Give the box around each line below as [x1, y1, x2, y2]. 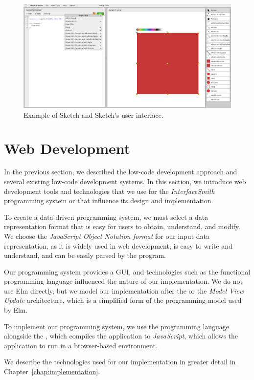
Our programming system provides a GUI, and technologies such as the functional [4, 266, 251, 276]
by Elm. [4, 305, 28, 315]
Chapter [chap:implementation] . [4, 366, 100, 377]
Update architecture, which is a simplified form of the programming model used [4, 295, 242, 305]
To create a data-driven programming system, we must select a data [4, 211, 208, 222]
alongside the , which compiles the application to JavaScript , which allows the [4, 331, 238, 341]
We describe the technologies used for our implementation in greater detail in [4, 357, 236, 367]
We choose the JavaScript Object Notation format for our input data [4, 231, 209, 241]
